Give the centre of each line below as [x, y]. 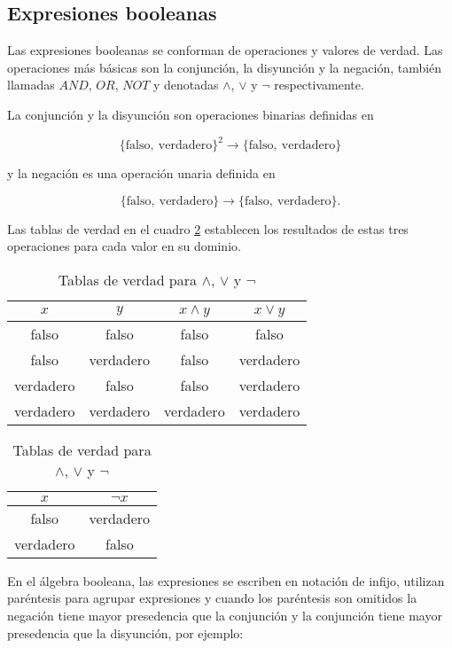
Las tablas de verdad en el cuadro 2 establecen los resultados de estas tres [208, 228]
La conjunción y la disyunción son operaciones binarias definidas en [191, 114]
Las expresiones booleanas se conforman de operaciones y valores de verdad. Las [225, 50]
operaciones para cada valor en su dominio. [124, 246]
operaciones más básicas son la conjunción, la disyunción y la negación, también [225, 67]
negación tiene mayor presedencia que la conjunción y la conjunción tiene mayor [225, 616]
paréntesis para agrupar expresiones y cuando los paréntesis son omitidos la [212, 598]
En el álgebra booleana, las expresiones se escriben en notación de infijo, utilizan [226, 580]
